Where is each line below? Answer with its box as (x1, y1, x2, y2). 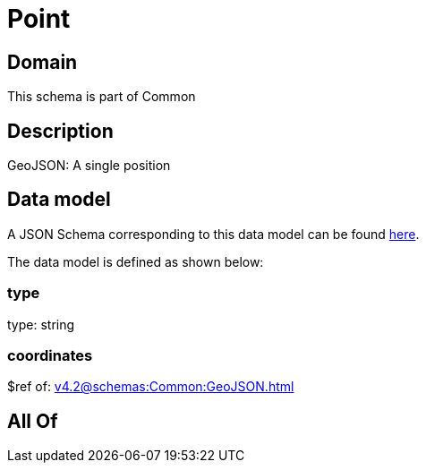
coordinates (7, 346, 93, 364)
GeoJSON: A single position (7, 158, 171, 174)
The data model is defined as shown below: (7, 253, 264, 269)
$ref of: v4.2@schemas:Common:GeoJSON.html (7, 379, 294, 395)
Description (7, 119, 114, 142)
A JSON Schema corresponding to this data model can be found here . (7, 226, 420, 242)
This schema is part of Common (7, 89, 196, 105)
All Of (7, 409, 58, 432)
